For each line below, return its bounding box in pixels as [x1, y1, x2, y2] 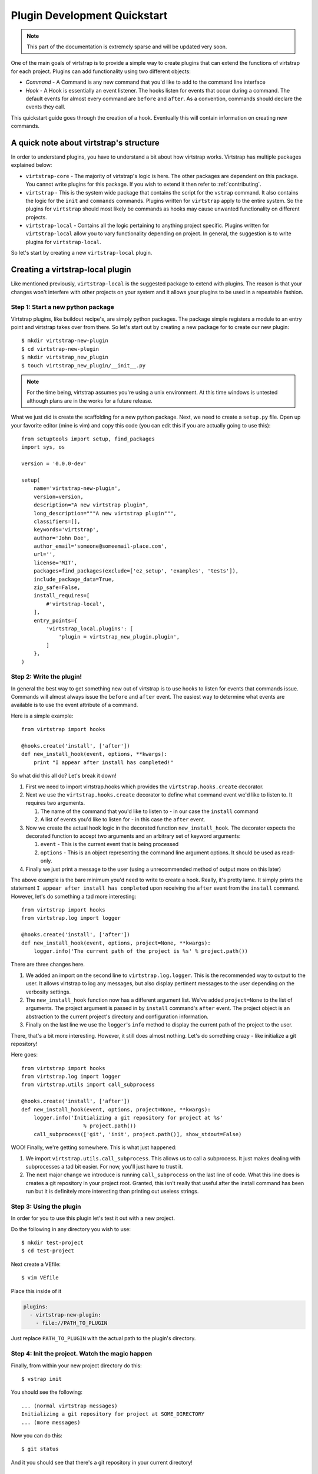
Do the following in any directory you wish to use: [11, 1225, 131, 1232]
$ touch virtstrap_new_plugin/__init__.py [21, 362, 146, 368]
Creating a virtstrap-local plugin [11, 265, 132, 275]
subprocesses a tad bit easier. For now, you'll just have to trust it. [25, 1163, 183, 1170]
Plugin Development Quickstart [11, 9, 168, 22]
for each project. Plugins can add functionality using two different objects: [11, 68, 191, 75]
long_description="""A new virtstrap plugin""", [33, 510, 177, 516]
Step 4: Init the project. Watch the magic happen [11, 1350, 153, 1358]
